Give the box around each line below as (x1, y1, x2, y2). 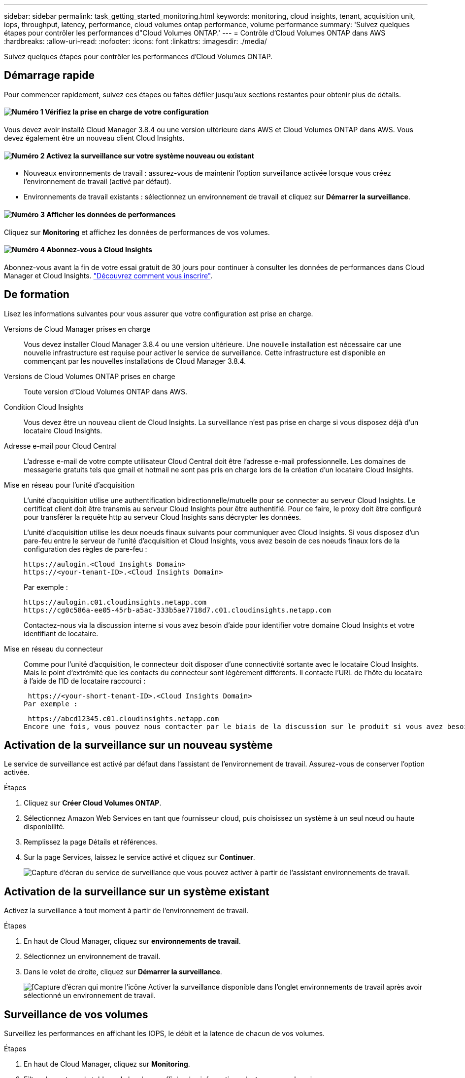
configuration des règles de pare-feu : (24, 544, 147, 553)
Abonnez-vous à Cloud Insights (46, 245, 152, 254)
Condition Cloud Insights (4, 402, 84, 411)
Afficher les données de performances (46, 210, 176, 219)
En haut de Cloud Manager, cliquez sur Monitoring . (24, 1060, 190, 1069)
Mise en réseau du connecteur (4, 644, 103, 653)
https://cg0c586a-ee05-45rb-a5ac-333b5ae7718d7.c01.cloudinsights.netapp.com (24, 606, 331, 614)
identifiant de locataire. (24, 629, 99, 638)
